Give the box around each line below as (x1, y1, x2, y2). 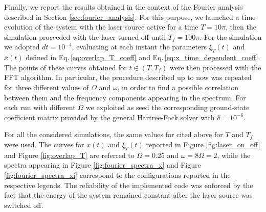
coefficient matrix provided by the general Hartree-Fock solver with (4, 112, 215, 122)
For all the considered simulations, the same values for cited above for (4, 129, 223, 140)
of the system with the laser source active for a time (35, 21, 198, 32)
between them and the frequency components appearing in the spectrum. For (4, 92, 246, 102)
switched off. (4, 199, 43, 210)
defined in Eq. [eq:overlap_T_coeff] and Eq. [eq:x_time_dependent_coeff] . (26, 52, 260, 63)
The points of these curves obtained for (4, 62, 127, 72)
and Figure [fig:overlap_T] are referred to (4, 149, 135, 160)
